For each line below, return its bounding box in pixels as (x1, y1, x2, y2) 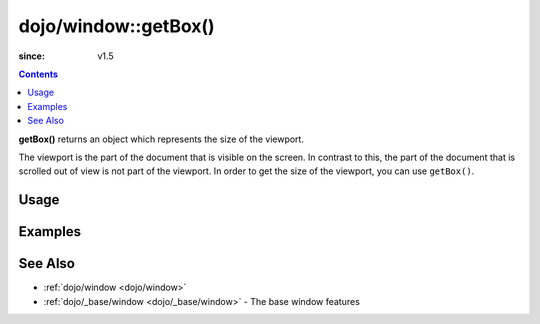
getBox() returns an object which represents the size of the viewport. (18, 133, 305, 145)
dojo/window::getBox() (18, 15, 215, 37)
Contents (18, 68, 59, 80)
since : (18, 50, 45, 62)
